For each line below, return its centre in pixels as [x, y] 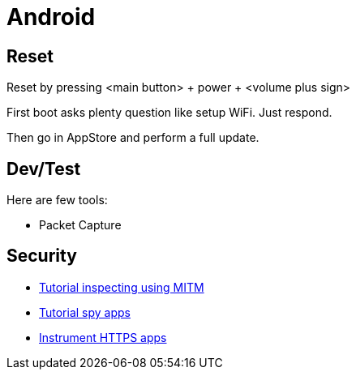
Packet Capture [80, 225]
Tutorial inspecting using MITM [122, 287]
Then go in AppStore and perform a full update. [133, 138]
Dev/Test [44, 169]
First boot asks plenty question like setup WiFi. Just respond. [169, 113]
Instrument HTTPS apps [103, 337]
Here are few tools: [57, 200]
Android [51, 17]
